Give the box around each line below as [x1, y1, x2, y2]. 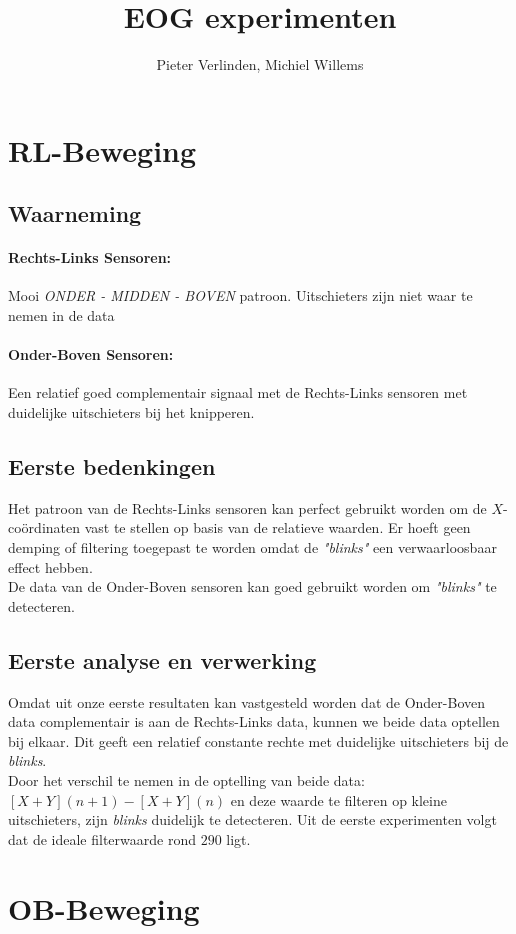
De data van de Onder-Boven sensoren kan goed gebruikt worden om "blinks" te [8, 576, 497, 597]
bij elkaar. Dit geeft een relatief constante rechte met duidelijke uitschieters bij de [8, 730, 509, 751]
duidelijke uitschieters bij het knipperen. [8, 402, 255, 423]
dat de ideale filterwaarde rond [8, 828, 196, 849]
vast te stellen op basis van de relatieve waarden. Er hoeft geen [84, 517, 471, 538]
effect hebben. [8, 556, 93, 577]
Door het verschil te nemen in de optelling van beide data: [8, 770, 365, 790]
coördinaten [8, 517, 81, 538]
